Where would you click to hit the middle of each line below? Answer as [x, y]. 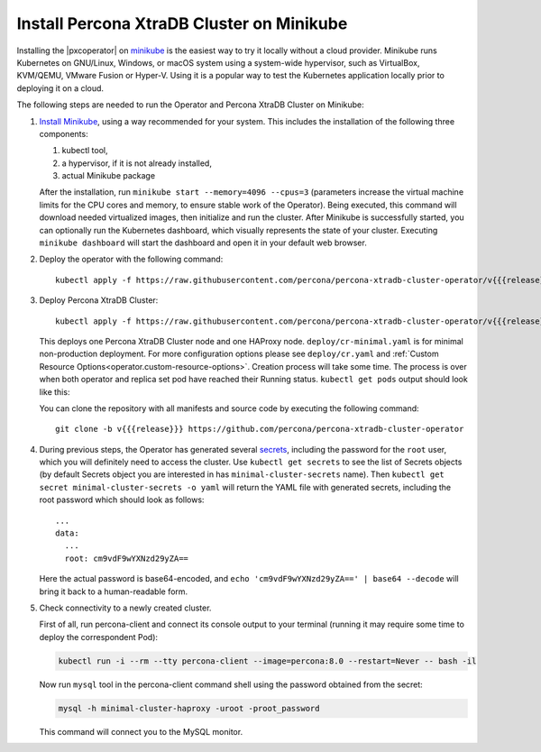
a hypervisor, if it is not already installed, [137, 163]
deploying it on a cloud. [60, 88]
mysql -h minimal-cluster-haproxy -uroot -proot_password [189, 708]
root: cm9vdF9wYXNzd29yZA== [127, 558]
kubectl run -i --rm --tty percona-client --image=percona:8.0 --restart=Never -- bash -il [267, 661]
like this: [55, 391]
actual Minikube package [109, 176]
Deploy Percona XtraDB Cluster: [99, 300]
